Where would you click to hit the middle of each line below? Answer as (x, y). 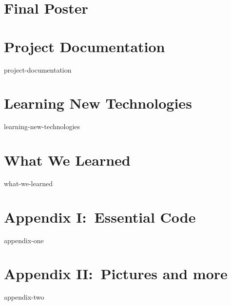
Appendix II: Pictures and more (116, 274)
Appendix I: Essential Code (100, 217)
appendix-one (24, 240)
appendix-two (24, 297)
